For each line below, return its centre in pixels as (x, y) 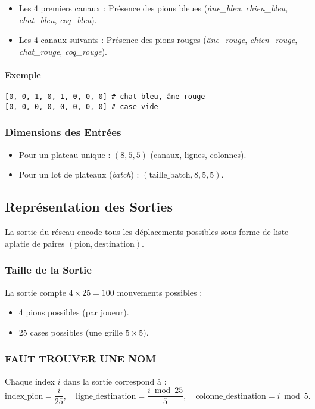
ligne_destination (106, 396)
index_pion (24, 396)
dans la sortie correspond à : (115, 381)
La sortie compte (35, 292)
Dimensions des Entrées (63, 132)
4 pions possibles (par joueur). (74, 312)
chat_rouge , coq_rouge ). (63, 51)
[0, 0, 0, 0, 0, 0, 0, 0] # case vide (82, 106)
